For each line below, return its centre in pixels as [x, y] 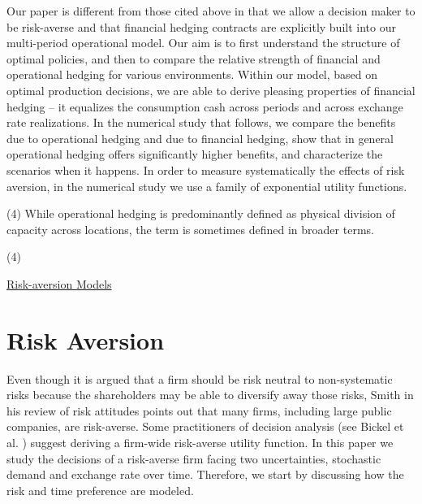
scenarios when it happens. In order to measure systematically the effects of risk [206, 169]
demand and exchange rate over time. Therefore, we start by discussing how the [205, 474]
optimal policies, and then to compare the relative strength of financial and [194, 58]
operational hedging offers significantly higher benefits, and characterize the [195, 154]
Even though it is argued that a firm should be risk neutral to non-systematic [200, 378]
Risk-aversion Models [59, 283]
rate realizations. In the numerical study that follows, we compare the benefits [201, 122]
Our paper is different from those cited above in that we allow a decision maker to [211, 11]
